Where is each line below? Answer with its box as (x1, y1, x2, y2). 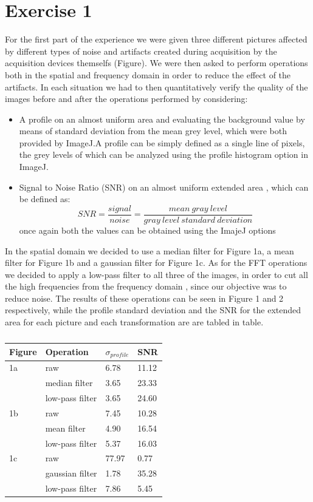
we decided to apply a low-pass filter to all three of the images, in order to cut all (5, 268, 308, 280)
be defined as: (19, 192, 71, 205)
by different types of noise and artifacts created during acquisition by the (5, 44, 277, 57)
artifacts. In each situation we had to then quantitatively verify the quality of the (5, 80, 308, 93)
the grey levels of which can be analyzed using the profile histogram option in (19, 148, 308, 161)
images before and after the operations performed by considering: (5, 92, 248, 105)
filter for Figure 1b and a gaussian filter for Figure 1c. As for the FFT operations (5, 256, 308, 269)
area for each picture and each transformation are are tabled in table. (5, 316, 264, 328)
